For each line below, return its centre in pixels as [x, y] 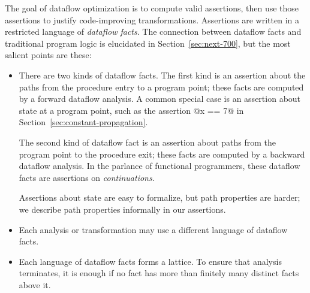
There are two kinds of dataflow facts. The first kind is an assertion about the [162, 75]
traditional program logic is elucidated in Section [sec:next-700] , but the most [148, 43]
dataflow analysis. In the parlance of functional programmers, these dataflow [159, 166]
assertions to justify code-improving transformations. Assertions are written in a [152, 19]
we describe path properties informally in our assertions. [122, 209]
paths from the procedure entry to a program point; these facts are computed [161, 87]
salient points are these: [48, 55]
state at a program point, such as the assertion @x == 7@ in [131, 110]
